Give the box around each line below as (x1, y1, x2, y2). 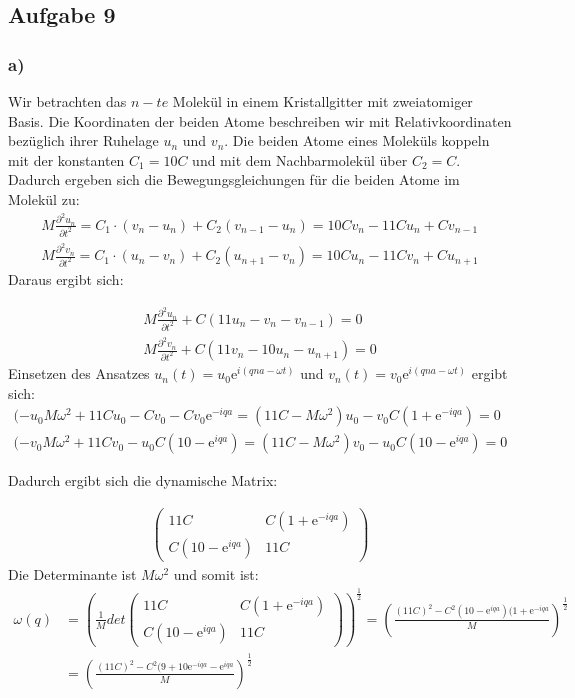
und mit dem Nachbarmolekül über (192, 149, 408, 170)
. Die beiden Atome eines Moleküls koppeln (224, 130, 490, 151)
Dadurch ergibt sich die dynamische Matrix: (8, 470, 278, 491)
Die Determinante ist (8, 564, 137, 585)
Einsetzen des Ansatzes (8, 363, 150, 384)
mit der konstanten (8, 149, 125, 170)
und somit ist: (173, 564, 259, 585)
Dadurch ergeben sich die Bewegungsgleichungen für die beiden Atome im (8, 169, 460, 190)
